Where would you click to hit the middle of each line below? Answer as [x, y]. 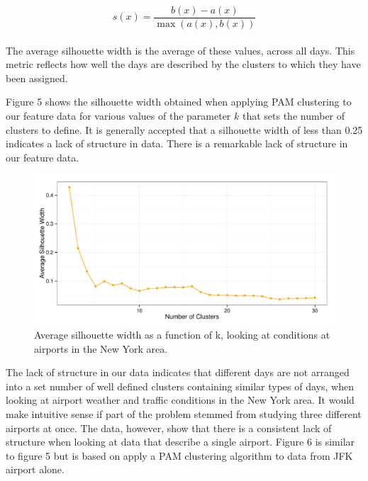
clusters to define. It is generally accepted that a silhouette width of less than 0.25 [184, 129]
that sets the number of [294, 116]
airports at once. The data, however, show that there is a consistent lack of [169, 428]
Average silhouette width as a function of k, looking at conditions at [182, 334]
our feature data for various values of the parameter [118, 116]
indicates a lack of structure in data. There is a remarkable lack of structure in [177, 143]
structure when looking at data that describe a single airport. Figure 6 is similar [180, 442]
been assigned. [37, 78]
